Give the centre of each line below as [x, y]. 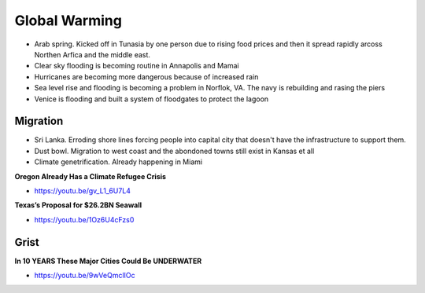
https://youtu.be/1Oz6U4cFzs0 [84, 219]
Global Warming [68, 20]
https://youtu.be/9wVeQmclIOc [85, 276]
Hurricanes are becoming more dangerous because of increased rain [146, 77]
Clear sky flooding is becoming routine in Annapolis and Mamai [137, 66]
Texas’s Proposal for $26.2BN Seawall [78, 205]
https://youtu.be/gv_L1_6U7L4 [83, 190]
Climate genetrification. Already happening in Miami [118, 162]
